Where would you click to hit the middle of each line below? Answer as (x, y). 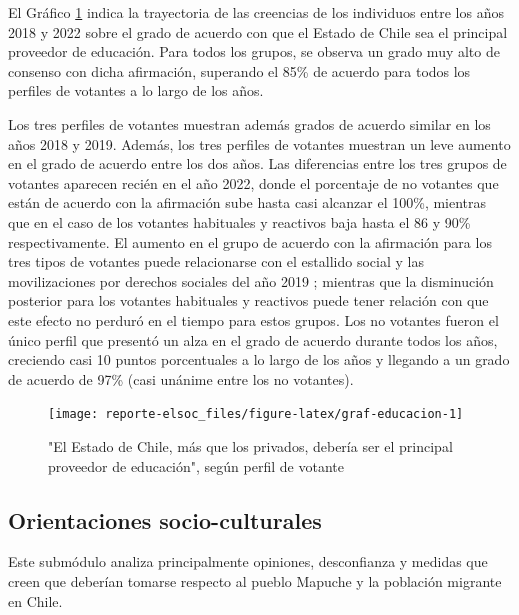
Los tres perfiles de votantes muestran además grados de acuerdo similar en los (249, 123)
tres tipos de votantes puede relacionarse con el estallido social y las (216, 261)
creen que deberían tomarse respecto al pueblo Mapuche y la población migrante (255, 580)
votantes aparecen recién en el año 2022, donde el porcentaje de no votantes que (253, 182)
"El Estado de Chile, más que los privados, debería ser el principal (250, 445)
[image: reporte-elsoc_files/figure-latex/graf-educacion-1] (256, 414)
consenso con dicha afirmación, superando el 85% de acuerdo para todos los (239, 70)
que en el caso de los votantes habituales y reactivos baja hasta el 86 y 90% (239, 221)
